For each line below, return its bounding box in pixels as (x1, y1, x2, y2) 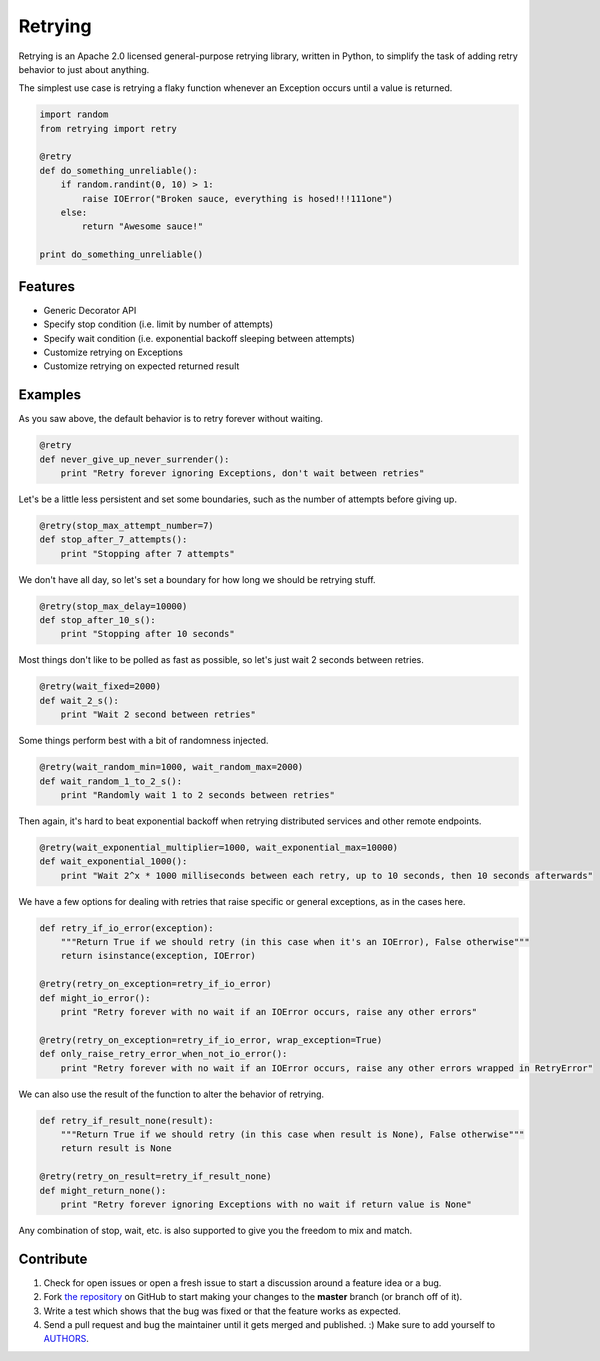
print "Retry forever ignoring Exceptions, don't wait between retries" (60, 467, 425, 479)
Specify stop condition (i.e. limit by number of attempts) (43, 318, 274, 330)
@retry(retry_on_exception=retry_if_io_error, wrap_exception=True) (39, 1034, 383, 1045)
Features (18, 278, 75, 295)
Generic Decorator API (43, 304, 137, 316)
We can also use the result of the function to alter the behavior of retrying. (18, 1088, 325, 1100)
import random (39, 109, 109, 120)
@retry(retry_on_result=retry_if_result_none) (39, 1171, 272, 1182)
